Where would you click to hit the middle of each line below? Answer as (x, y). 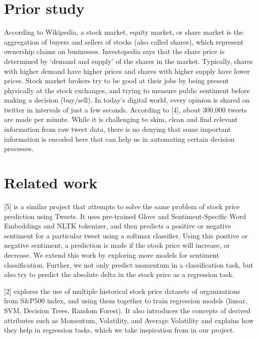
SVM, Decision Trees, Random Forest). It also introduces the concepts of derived (127, 310)
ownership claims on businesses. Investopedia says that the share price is (114, 51)
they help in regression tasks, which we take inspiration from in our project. (119, 330)
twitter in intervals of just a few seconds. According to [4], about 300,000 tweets (126, 109)
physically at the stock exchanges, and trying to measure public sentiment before (127, 90)
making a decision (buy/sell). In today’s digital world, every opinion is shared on (127, 100)
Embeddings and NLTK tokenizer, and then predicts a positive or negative (118, 226)
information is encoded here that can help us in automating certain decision (119, 139)
